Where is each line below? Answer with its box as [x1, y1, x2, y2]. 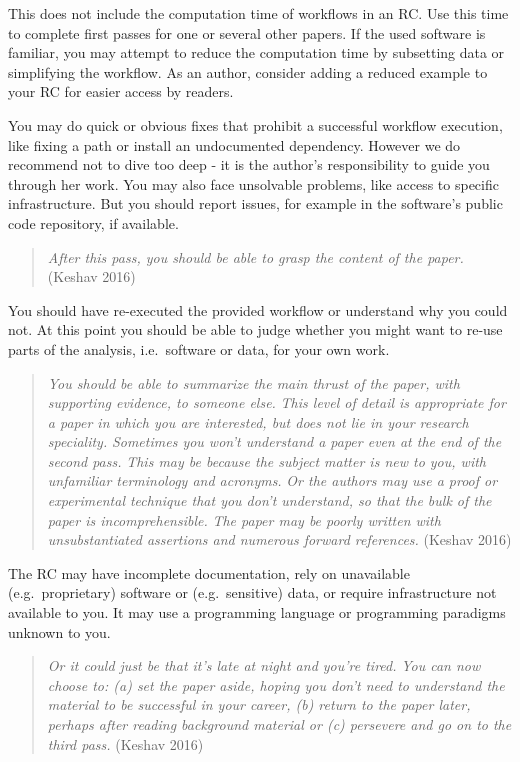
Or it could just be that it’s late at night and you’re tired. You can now [47, 655, 481, 676]
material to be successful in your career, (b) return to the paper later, [47, 694, 471, 715]
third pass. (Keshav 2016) [47, 733, 204, 754]
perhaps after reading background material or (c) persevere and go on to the [47, 714, 512, 734]
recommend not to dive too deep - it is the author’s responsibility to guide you [8, 154, 490, 175]
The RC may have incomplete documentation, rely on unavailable [8, 562, 410, 583]
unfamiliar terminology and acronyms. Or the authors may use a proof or [47, 470, 498, 491]
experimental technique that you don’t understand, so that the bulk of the [47, 490, 492, 511]
